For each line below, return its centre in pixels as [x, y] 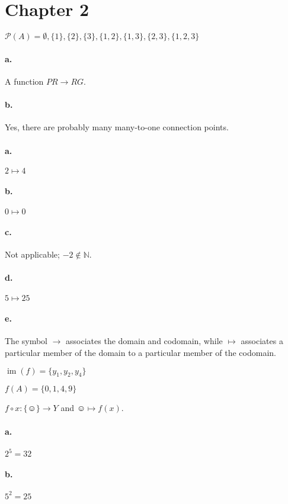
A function [24, 81]
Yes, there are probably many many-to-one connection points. [117, 127]
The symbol [26, 341]
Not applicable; [32, 254]
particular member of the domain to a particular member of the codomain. [140, 353]
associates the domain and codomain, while [144, 341]
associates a [262, 341]
